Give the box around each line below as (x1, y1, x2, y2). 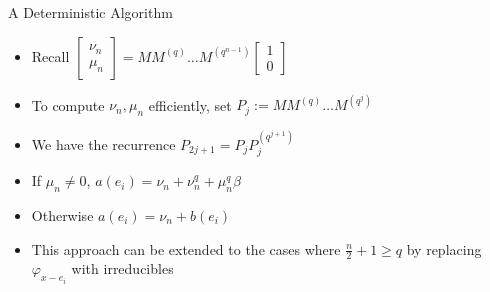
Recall (31, 45, 70, 66)
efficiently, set (148, 94, 232, 115)
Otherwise (31, 204, 94, 225)
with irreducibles (71, 258, 174, 279)
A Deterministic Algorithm (8, 2, 173, 22)
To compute (31, 94, 105, 115)
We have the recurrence (31, 133, 176, 154)
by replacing (406, 238, 482, 259)
